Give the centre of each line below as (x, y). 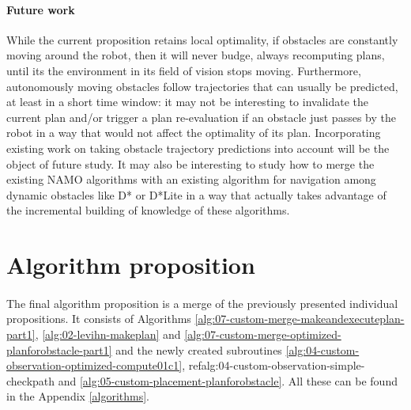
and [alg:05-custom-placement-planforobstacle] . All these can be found (228, 380)
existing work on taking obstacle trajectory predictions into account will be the (198, 148)
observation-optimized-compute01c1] (94, 365)
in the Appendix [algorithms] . (78, 396)
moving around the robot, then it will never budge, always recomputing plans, (196, 55)
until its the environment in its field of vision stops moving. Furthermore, (184, 70)
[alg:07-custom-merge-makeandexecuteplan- (300, 319)
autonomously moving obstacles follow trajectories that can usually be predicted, (202, 86)
